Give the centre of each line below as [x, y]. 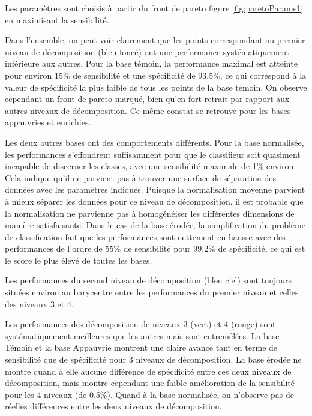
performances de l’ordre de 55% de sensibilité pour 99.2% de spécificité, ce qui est [155, 248]
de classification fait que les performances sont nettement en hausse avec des [145, 236]
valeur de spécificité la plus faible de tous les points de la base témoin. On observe [156, 87]
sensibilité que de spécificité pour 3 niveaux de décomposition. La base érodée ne [153, 359]
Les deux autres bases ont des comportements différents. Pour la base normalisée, [154, 142]
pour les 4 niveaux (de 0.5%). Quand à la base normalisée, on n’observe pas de [149, 394]
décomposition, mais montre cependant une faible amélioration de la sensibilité [150, 383]
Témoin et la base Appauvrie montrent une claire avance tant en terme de [141, 347]
